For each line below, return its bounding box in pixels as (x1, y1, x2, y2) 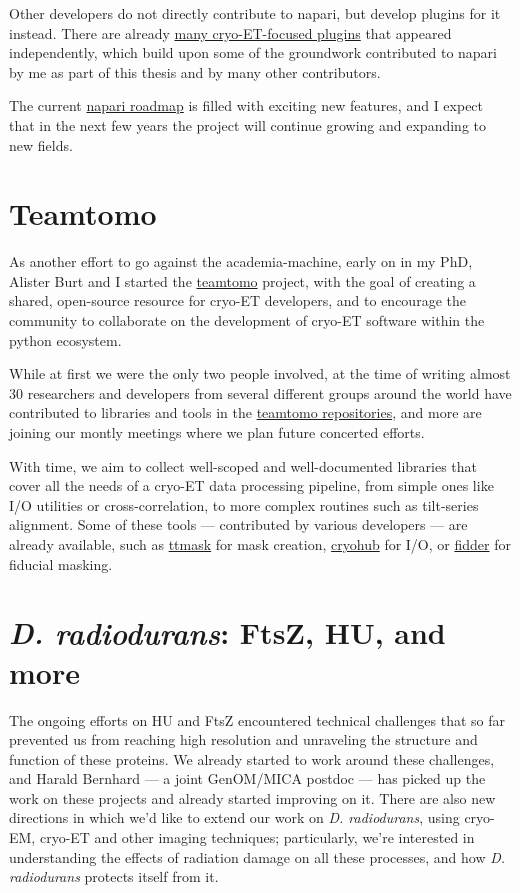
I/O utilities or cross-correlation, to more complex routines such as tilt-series (9, 494, 479, 515)
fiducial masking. (9, 553, 113, 574)
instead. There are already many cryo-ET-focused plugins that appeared (9, 22, 452, 43)
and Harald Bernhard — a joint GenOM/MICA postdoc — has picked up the (9, 768, 486, 789)
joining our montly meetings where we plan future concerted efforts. (9, 422, 425, 443)
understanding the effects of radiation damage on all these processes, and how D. (9, 846, 506, 867)
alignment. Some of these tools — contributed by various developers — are (9, 514, 468, 535)
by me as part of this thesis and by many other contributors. (9, 61, 381, 82)
